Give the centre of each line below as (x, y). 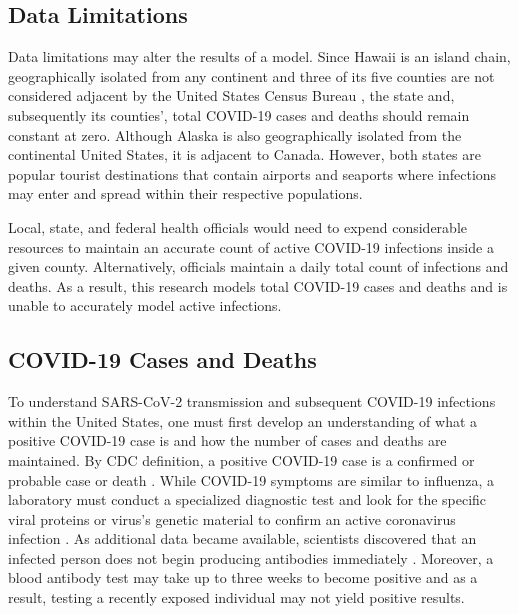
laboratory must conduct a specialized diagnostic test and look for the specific (247, 499)
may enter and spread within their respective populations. (185, 193)
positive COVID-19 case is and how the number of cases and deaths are (227, 440)
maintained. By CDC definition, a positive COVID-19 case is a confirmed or (241, 459)
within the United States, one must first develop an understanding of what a (243, 420)
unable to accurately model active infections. (145, 305)
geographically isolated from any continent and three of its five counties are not (251, 75)
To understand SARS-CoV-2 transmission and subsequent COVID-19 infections (252, 401)
